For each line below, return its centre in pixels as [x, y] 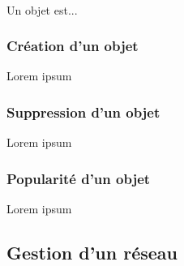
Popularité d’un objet [79, 178]
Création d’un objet [73, 46]
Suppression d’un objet [83, 112]
